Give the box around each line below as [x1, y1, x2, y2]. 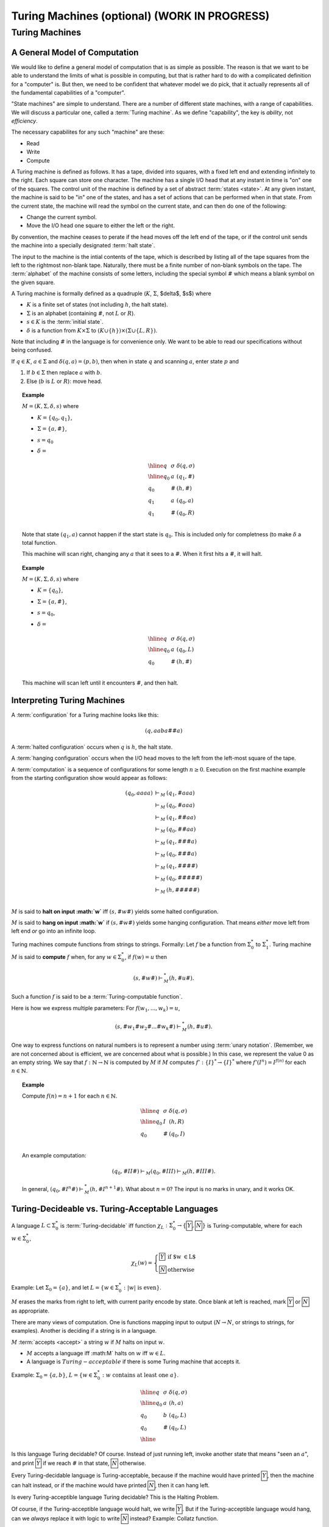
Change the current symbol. [26, 213, 97, 220]
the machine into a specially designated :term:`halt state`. [11, 242, 155, 249]
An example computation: [22, 1151, 87, 1159]
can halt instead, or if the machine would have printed [11, 1481, 147, 1489]
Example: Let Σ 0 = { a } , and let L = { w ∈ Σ [11, 1284, 119, 1292]
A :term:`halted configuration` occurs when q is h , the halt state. [11, 743, 173, 751]
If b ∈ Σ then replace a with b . [26, 369, 102, 376]
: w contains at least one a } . [102, 1371, 179, 1379]
